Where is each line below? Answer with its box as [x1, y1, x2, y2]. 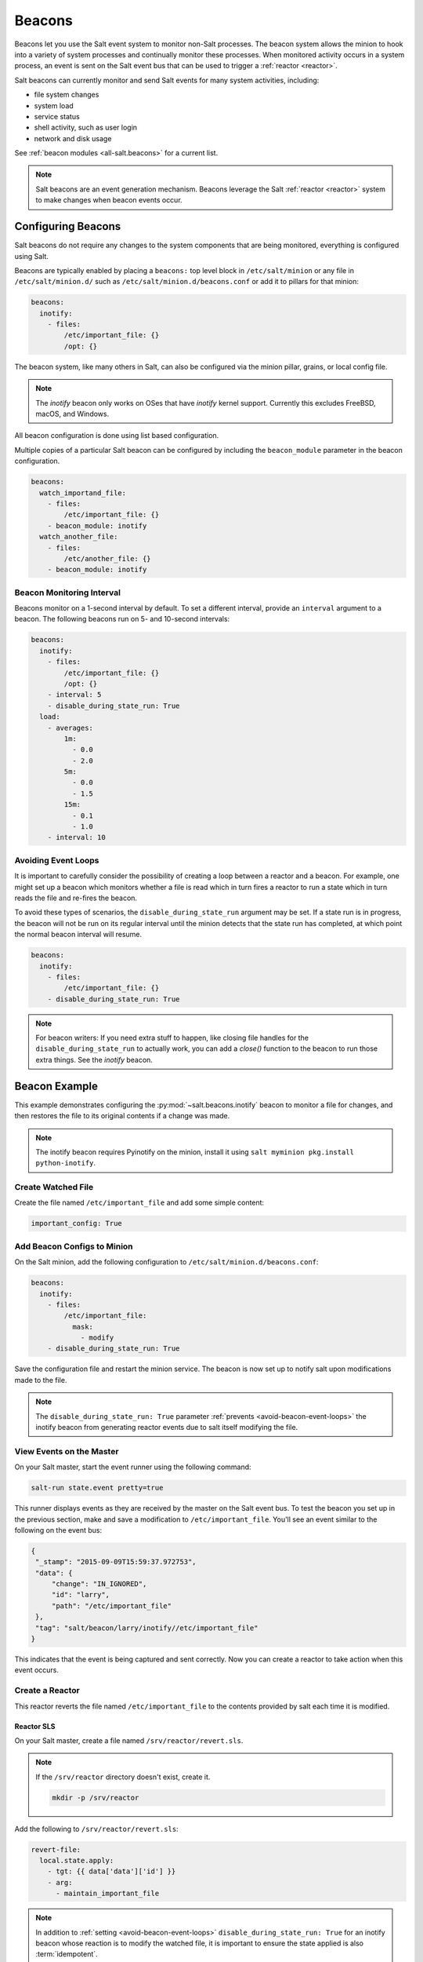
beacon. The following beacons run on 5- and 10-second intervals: [14, 614, 230, 624]
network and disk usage [34, 133, 112, 143]
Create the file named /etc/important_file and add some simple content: [14, 1198, 265, 1208]
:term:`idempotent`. [35, 1949, 98, 1959]
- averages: [47, 723, 94, 732]
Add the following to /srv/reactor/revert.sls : [14, 1824, 179, 1833]
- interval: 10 [47, 833, 106, 842]
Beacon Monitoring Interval [14, 587, 121, 598]
